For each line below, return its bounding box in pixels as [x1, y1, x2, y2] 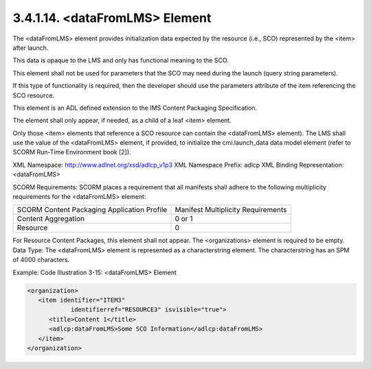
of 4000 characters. [12, 256, 70, 264]
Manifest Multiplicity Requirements [175, 205, 287, 215]
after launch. [12, 43, 49, 51]
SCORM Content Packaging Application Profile [16, 205, 168, 215]
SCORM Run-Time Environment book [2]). [12, 148, 131, 156]
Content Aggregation [16, 214, 85, 224]
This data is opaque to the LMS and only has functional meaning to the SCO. [12, 56, 229, 64]
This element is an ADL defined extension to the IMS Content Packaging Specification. [12, 104, 258, 112]
